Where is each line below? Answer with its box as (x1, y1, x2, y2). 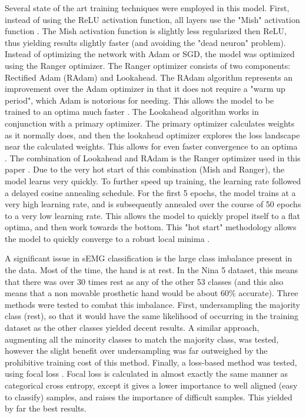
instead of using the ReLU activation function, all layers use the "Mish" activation (5, 13, 300, 25)
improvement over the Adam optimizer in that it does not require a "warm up (5, 82, 285, 95)
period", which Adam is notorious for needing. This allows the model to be (5, 94, 274, 106)
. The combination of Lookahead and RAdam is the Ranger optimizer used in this (5, 151, 301, 164)
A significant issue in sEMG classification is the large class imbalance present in (5, 252, 292, 264)
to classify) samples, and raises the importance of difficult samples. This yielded (5, 390, 292, 403)
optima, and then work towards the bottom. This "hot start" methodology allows (5, 221, 297, 233)
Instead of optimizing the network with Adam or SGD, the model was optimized (5, 48, 295, 60)
